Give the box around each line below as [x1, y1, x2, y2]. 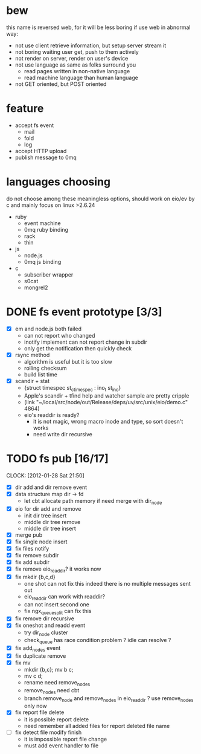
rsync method [14, 351, 50, 358]
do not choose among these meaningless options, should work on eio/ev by [6, 195, 195, 202]
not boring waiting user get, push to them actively [14, 48, 139, 55]
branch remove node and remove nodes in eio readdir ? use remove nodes [24, 694, 194, 703]
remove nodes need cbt [24, 686, 80, 695]
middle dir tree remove [24, 518, 81, 525]
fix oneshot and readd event [14, 621, 86, 629]
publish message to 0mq [14, 154, 77, 161]
